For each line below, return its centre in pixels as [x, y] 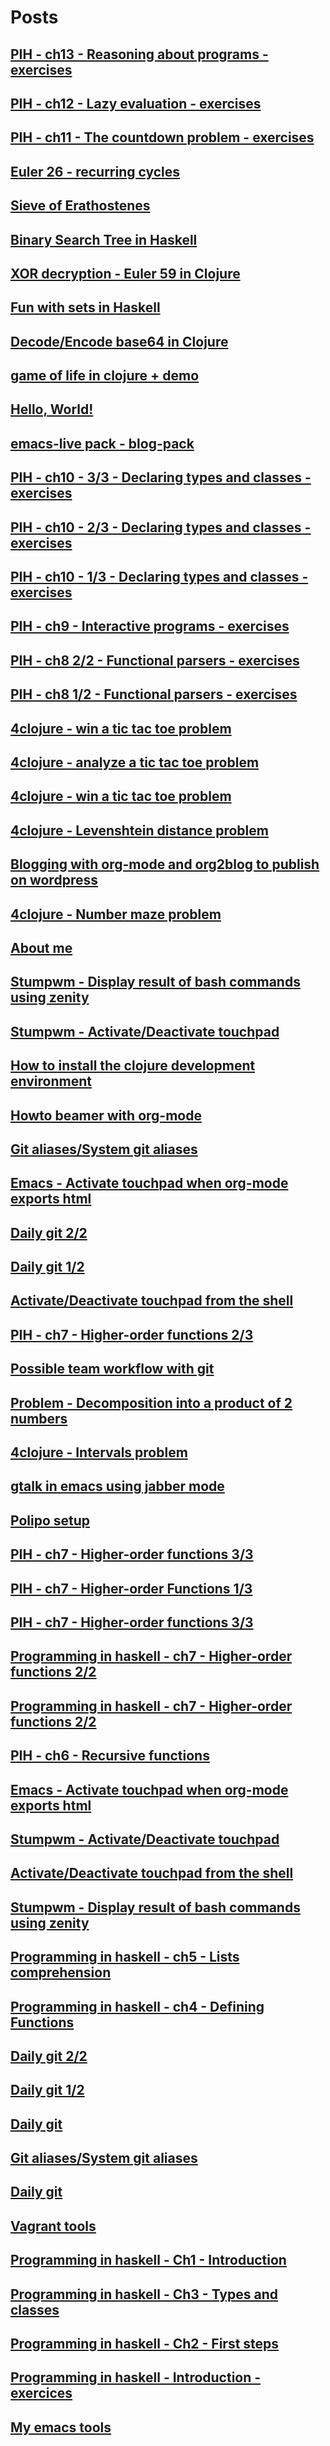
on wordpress [54, 880]
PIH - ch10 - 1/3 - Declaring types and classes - [159, 577]
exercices [41, 2393]
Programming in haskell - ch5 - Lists [125, 1957]
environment [51, 1081]
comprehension [61, 1972]
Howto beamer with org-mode [106, 1115]
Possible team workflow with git [112, 1369]
